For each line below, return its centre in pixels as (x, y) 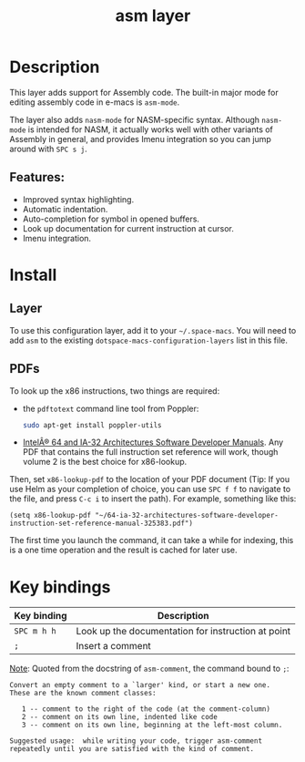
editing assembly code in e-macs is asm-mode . (95, 102)
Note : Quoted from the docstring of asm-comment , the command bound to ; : (149, 669)
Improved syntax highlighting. (78, 199)
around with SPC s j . (49, 149)
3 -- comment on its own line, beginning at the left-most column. (152, 726)
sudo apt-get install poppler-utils (92, 425)
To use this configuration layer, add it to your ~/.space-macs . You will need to (153, 330)
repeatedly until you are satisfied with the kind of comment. (132, 749)
